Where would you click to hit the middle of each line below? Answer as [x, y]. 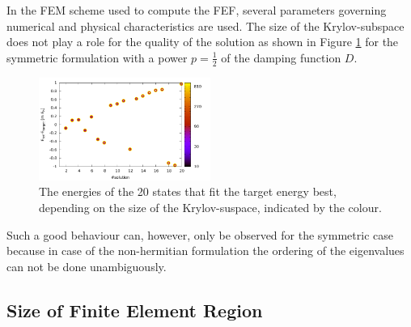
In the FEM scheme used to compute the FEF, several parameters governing [197, 10]
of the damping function [281, 57]
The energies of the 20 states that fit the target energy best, [188, 191]
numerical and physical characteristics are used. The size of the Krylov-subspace [205, 25]
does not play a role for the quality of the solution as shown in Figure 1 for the [203, 42]
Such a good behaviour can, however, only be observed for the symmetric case [200, 234]
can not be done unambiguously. [87, 266]
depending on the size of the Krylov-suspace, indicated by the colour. [210, 207]
